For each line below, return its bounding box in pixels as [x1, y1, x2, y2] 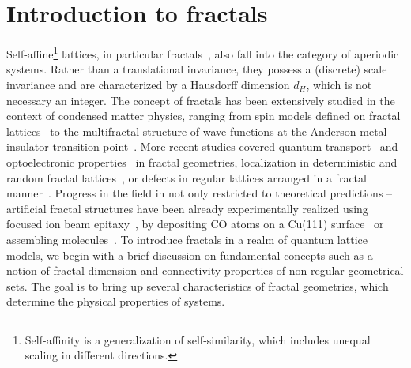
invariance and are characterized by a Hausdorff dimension [6, 76, 290, 92]
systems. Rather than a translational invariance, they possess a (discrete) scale [6, 61, 387, 77]
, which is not [306, 76, 372, 92]
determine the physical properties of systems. [6, 293, 225, 310]
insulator [6, 138, 49, 155]
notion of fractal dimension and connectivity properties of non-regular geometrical [6, 262, 404, 279]
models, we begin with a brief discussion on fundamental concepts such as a [6, 246, 373, 263]
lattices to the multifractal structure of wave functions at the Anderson [6, 122, 356, 139]
